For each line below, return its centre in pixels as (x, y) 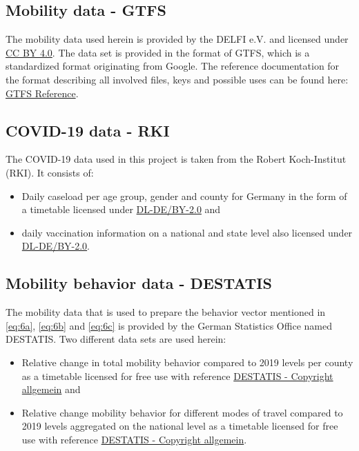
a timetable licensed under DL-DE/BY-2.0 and (121, 209)
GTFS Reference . (42, 93)
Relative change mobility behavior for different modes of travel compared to (182, 412)
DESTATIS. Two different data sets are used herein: (116, 339)
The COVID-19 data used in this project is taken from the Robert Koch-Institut (176, 159)
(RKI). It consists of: (50, 172)
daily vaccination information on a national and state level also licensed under (187, 232)
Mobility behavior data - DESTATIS (139, 283)
